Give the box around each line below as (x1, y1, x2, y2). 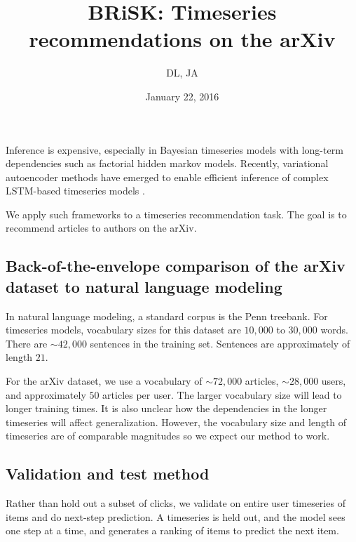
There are (6, 336, 48, 350)
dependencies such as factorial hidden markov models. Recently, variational (6, 156, 329, 171)
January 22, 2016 (145, 88, 219, 103)
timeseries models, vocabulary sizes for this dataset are (6, 322, 241, 337)
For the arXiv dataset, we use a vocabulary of (6, 374, 203, 388)
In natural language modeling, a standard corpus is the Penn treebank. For (6, 308, 328, 323)
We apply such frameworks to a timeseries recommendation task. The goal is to (6, 206, 347, 221)
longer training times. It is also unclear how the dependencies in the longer (6, 401, 327, 416)
